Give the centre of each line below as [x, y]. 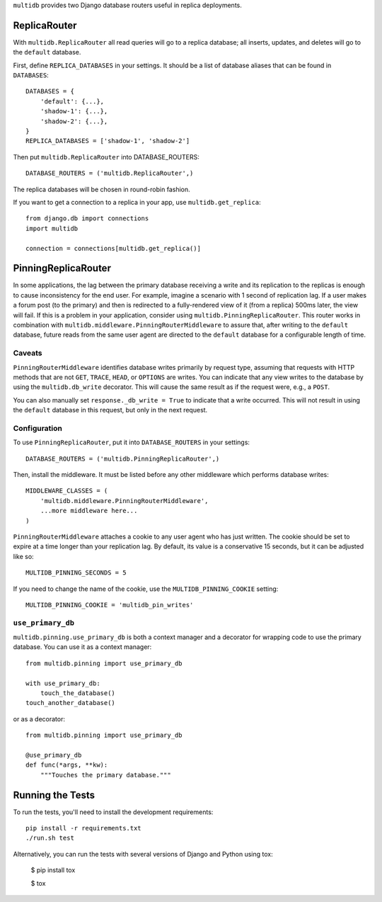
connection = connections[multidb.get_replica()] [114, 248]
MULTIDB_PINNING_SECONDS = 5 [76, 573]
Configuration [38, 428]
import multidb [52, 228]
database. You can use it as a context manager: [82, 647]
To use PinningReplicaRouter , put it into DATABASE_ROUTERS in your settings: [132, 442]
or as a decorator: [39, 718]
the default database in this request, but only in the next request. [110, 410]
